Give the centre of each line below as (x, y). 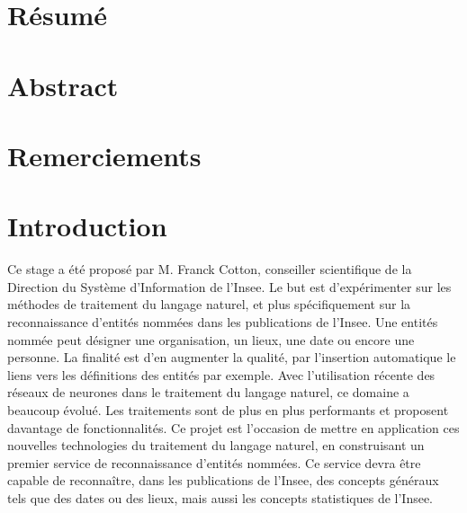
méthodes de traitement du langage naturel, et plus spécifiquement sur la (209, 304)
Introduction (87, 226)
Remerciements (104, 155)
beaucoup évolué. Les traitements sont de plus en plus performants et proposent (228, 410)
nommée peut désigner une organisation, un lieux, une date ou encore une (211, 339)
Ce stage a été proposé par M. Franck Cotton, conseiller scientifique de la (210, 269)
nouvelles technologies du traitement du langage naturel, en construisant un (216, 445)
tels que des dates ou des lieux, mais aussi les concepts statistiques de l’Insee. (220, 497)
